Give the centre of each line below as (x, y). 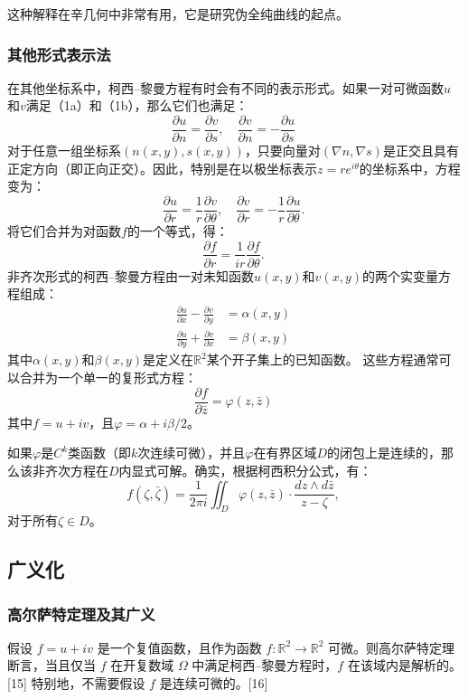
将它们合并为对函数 (64, 230)
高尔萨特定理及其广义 (81, 614)
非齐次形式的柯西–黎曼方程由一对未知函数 (131, 275)
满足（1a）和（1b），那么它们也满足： (137, 105)
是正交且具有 (421, 151)
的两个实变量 (400, 275)
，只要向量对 (282, 151)
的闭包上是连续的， (384, 453)
